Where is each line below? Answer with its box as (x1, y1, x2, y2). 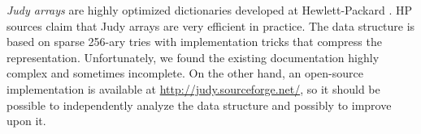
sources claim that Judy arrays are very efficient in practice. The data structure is (7, 17, 415, 34)
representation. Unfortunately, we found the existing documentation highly (7, 48, 380, 65)
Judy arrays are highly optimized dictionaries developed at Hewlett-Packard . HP (7, 2, 412, 18)
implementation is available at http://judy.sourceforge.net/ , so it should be (7, 80, 380, 97)
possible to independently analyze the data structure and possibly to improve (7, 96, 392, 113)
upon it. (7, 112, 46, 129)
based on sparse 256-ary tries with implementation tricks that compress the (7, 33, 382, 50)
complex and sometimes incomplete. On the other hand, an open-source (7, 65, 363, 82)
